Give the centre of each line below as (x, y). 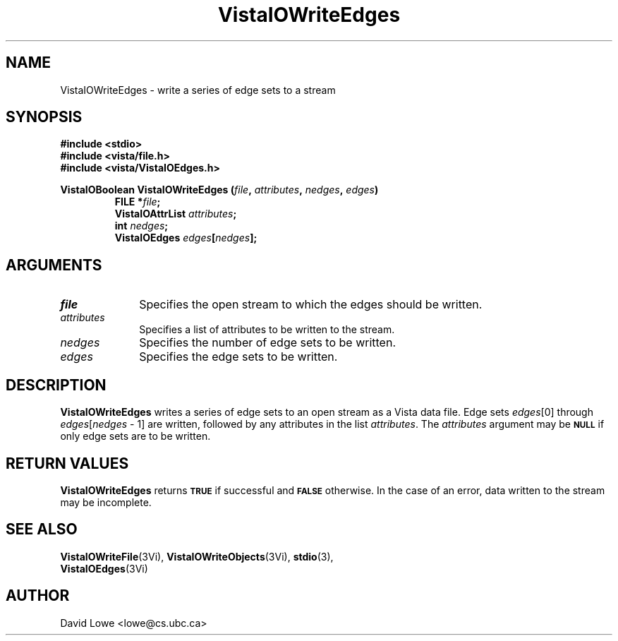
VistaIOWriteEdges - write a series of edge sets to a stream (198, 90)
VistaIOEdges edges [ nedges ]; (186, 238)
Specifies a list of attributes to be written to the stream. (267, 330)
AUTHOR (38, 596)
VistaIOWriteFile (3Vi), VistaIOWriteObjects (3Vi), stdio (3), (197, 556)
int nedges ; (141, 226)
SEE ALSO (42, 529)
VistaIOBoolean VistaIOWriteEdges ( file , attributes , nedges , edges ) (219, 190)
